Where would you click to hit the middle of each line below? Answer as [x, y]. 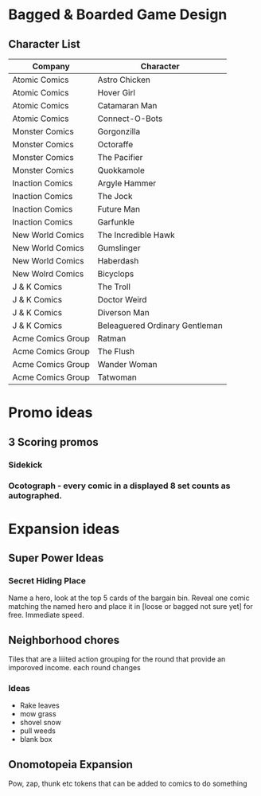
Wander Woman [127, 364]
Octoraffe [115, 144]
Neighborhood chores [64, 640]
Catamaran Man [127, 105]
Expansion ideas [64, 529]
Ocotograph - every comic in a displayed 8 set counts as [119, 486]
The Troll [114, 287]
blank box [36, 739]
